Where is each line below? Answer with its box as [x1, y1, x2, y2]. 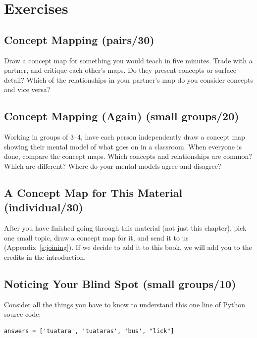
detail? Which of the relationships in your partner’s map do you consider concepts [4, 74, 254, 85]
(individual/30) [4, 199, 83, 215]
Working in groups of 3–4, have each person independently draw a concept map [4, 132, 245, 142]
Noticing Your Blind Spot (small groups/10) [4, 276, 236, 291]
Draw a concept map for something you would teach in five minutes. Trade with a [4, 55, 253, 65]
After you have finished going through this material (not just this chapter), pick [4, 223, 247, 233]
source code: [4, 309, 41, 319]
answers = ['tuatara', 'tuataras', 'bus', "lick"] [4, 327, 174, 335]
